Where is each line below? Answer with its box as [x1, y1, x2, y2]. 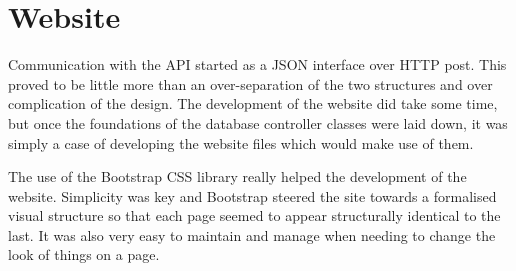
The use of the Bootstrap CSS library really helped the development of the [8, 166, 467, 187]
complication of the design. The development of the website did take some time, [8, 93, 498, 114]
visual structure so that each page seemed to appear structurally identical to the [8, 205, 501, 226]
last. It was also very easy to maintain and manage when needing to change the [8, 224, 496, 245]
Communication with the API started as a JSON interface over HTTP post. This [8, 54, 507, 75]
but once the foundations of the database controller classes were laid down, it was [8, 112, 508, 133]
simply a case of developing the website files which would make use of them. [8, 132, 474, 153]
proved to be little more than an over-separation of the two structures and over [8, 73, 493, 94]
